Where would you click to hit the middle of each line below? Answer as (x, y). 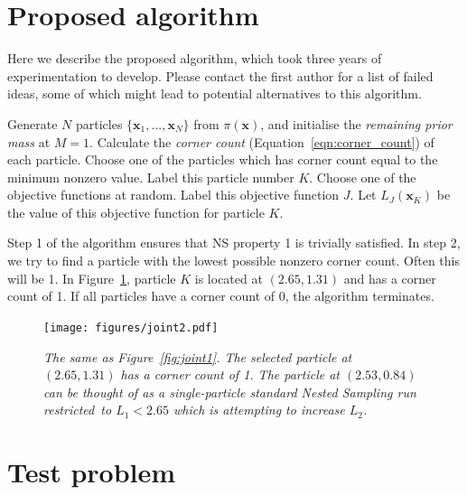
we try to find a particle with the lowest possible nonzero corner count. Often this (233, 261)
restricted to (78, 410)
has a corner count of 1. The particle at (230, 374)
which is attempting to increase (259, 410)
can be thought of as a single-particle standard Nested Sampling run (230, 392)
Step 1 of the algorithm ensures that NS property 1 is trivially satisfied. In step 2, (234, 243)
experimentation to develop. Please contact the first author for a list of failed (220, 75)
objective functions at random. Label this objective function (173, 195)
